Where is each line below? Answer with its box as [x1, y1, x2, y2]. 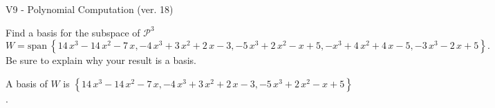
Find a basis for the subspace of [6, 25, 140, 39]
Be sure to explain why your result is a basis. [6, 53, 197, 67]
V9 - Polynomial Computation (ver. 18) [6, 2, 174, 16]
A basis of [6, 76, 48, 90]
